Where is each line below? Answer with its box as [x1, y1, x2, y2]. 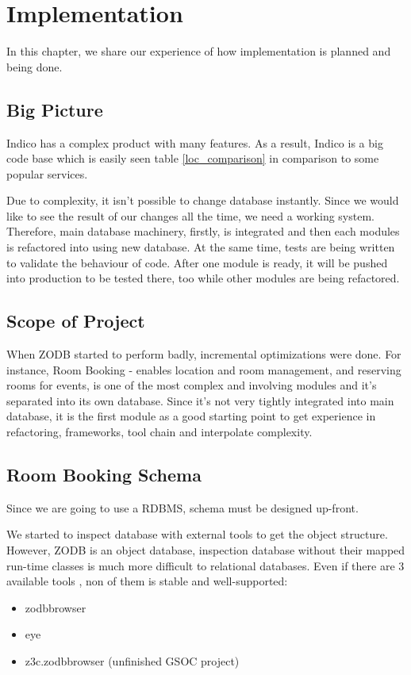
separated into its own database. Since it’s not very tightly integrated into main [6, 392, 394, 408]
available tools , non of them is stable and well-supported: [6, 573, 288, 589]
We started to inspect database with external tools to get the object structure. [6, 526, 388, 543]
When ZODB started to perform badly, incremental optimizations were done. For [6, 346, 401, 362]
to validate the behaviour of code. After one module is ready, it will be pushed [6, 254, 388, 270]
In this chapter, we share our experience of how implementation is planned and [6, 43, 391, 59]
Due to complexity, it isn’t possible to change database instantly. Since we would [6, 192, 399, 209]
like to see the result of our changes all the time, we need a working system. [6, 207, 375, 224]
